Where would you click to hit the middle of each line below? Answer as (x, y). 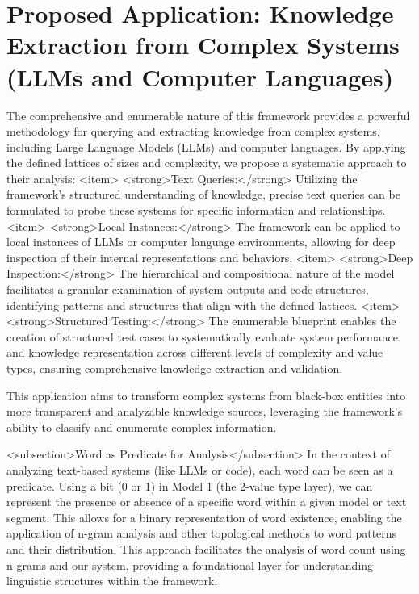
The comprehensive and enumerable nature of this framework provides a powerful (208, 115)
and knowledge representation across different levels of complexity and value (195, 352)
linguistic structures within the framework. (112, 581)
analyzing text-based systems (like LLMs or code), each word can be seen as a (200, 469)
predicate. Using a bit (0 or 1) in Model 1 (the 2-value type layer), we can (190, 485)
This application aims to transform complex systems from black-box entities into (206, 395)
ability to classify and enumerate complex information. (142, 427)
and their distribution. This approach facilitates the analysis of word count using (206, 548)
